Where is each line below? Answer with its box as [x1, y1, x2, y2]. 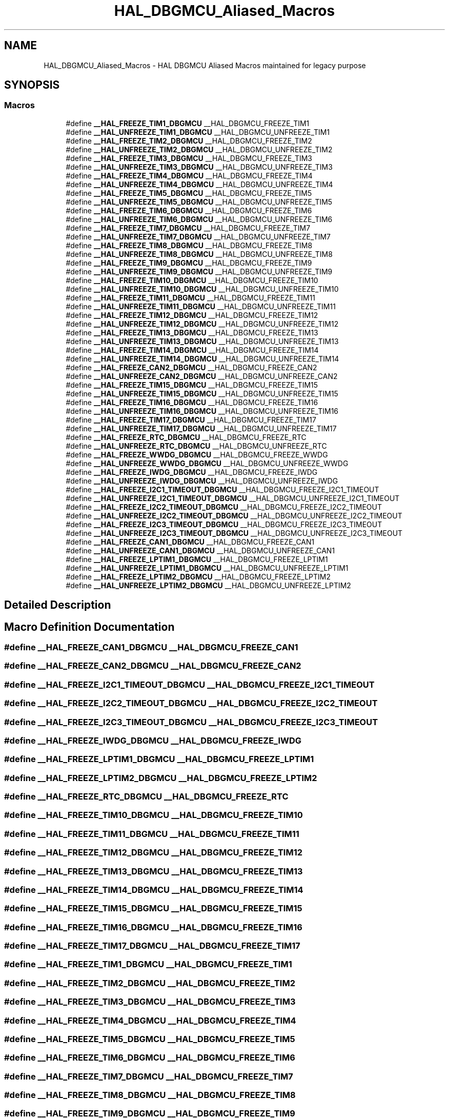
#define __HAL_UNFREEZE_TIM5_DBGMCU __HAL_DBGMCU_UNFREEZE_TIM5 [66, 197, 333, 206]
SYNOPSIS [4, 78, 60, 92]
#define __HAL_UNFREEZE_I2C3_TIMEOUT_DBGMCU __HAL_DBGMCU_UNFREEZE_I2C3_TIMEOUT [66, 528, 403, 537]
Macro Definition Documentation [4, 620, 175, 633]
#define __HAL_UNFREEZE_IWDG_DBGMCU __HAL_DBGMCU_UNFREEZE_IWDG [66, 476, 338, 485]
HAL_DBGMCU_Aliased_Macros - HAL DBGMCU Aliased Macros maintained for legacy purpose [44, 61, 366, 70]
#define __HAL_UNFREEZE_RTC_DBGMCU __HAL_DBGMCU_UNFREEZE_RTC [66, 441, 327, 450]
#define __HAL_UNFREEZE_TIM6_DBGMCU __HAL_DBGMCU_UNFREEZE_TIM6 [66, 214, 333, 224]
